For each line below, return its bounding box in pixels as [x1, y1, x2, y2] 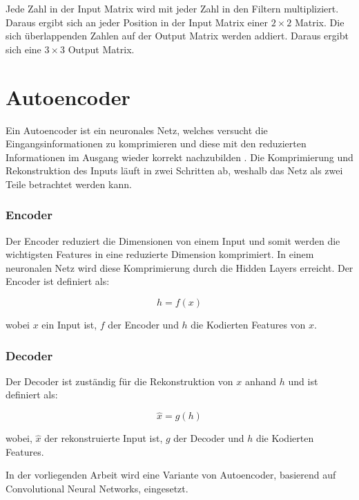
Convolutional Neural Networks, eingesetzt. [6, 481, 188, 496]
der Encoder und [108, 317, 179, 332]
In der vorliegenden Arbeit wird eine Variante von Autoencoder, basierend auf [6, 467, 336, 482]
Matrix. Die [294, 15, 345, 29]
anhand [244, 373, 277, 388]
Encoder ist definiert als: [6, 274, 110, 288]
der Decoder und [173, 431, 244, 445]
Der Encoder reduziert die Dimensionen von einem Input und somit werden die [6, 233, 340, 248]
